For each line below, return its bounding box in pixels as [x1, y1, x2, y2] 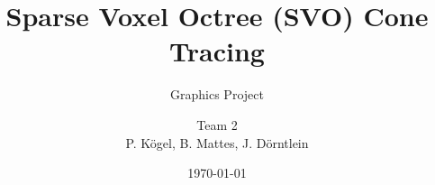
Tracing [169, 32, 265, 69]
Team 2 [196, 115, 238, 134]
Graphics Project [170, 85, 264, 104]
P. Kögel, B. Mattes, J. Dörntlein [125, 133, 309, 152]
